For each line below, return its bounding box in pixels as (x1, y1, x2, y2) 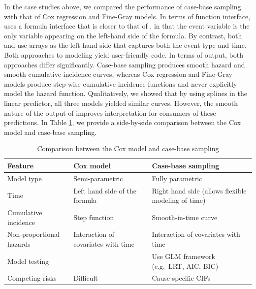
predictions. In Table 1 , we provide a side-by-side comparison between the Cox (4, 117, 241, 128)
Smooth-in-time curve (152, 212, 218, 222)
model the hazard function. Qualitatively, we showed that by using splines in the (4, 88, 247, 98)
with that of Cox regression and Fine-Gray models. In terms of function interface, (4, 11, 251, 21)
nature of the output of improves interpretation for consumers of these (4, 107, 216, 118)
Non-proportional (7, 229, 60, 239)
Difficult (73, 273, 98, 283)
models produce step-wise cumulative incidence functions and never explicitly (4, 78, 237, 89)
